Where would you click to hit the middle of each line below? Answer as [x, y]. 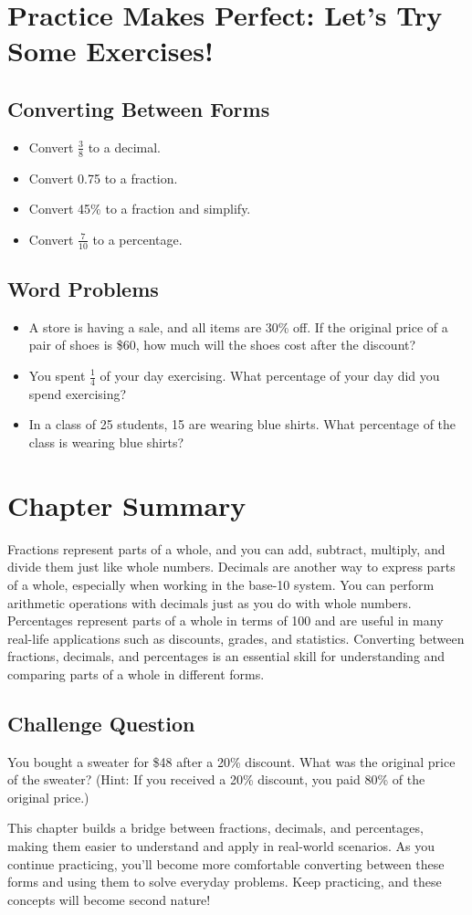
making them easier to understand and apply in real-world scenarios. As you [221, 846]
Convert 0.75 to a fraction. [103, 178]
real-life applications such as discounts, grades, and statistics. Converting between [236, 638]
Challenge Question [101, 723]
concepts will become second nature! [109, 899]
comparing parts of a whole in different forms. [136, 673]
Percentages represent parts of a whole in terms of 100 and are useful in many [226, 621]
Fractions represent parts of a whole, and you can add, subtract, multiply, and [226, 548]
